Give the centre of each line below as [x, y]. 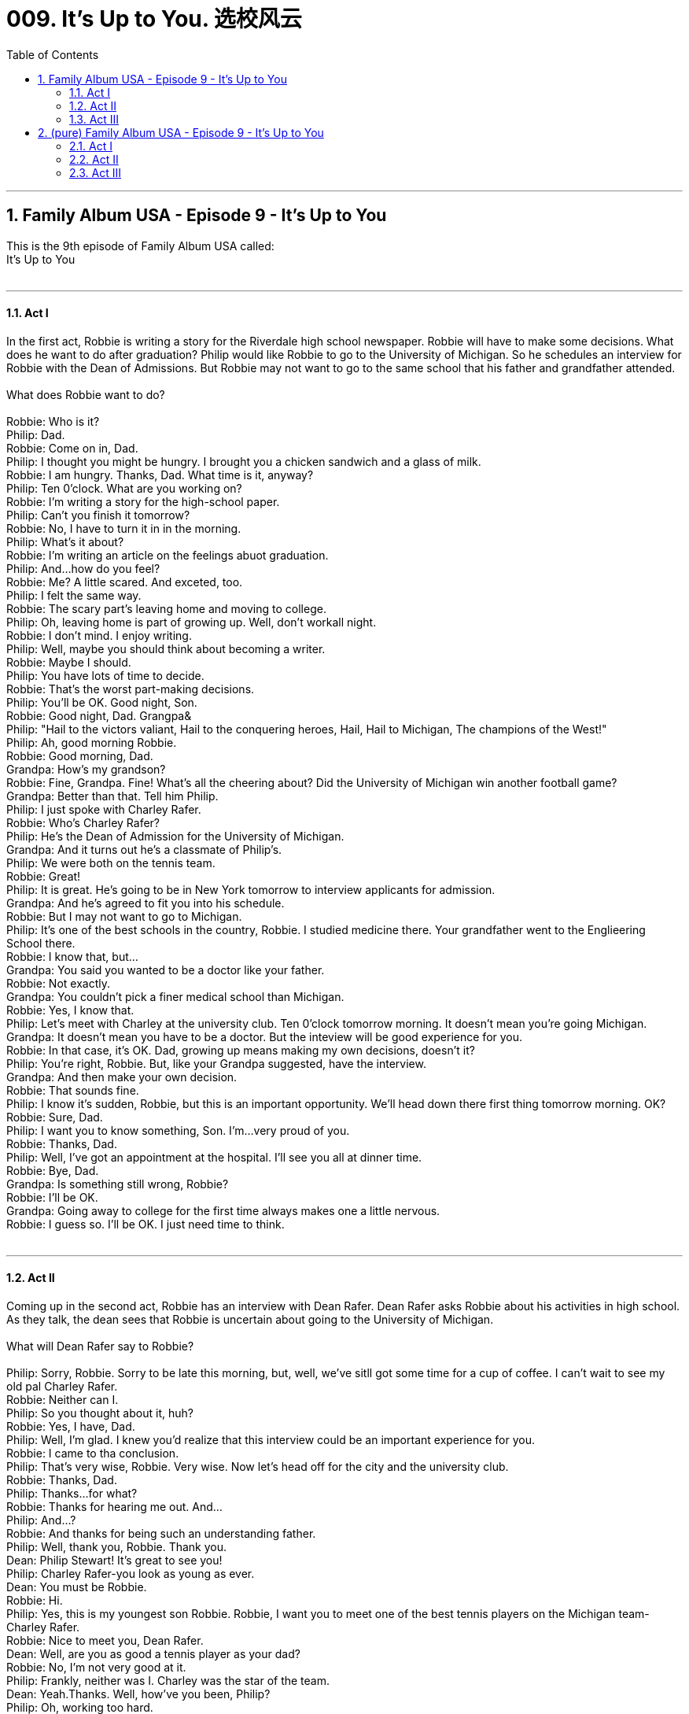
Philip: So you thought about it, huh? [100, 1413]
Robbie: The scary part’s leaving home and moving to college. [166, 608]
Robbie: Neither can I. [63, 1400]
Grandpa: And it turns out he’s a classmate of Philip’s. [144, 849]
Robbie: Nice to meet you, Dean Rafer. [105, 1641]
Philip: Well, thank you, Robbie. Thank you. [117, 1547]
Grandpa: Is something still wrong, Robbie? [118, 1184]
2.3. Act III [95, 172]
